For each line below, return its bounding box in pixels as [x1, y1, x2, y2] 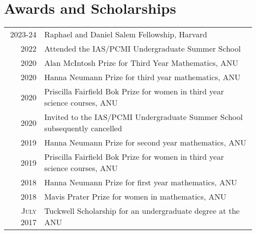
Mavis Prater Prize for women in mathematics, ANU [44, 191, 226, 203]
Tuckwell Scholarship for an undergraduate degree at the [44, 205, 240, 217]
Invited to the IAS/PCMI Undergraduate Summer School [44, 111, 243, 123]
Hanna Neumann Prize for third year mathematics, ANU [44, 71, 241, 83]
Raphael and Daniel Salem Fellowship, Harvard [44, 29, 207, 40]
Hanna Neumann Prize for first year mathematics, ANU [44, 176, 237, 188]
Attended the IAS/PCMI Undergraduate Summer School [44, 43, 241, 55]
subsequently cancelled [44, 122, 122, 134]
